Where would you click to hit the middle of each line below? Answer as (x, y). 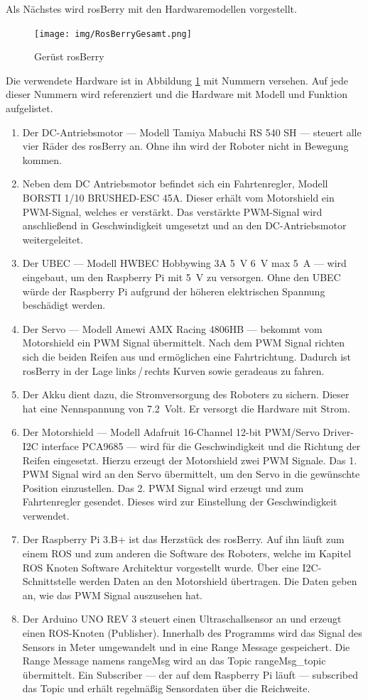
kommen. (42, 159)
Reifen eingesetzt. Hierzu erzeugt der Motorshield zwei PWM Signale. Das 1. (190, 460)
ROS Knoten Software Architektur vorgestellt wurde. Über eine (161, 567)
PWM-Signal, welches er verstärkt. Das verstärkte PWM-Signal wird (172, 211)
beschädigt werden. (64, 305)
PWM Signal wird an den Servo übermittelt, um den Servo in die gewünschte (191, 474)
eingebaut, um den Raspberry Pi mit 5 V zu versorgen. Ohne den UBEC (182, 277)
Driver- (338, 432)
